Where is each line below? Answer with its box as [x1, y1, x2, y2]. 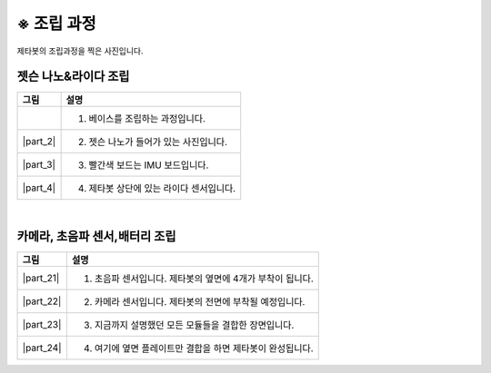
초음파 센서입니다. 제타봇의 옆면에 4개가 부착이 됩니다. [94, 272, 314, 285]
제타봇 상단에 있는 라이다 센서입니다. [88, 182, 236, 195]
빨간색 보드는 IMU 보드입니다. [88, 159, 209, 172]
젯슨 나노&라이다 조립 [16, 69, 130, 84]
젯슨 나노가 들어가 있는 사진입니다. [88, 136, 227, 149]
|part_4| [22, 182, 56, 194]
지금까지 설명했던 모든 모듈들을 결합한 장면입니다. [94, 319, 295, 331]
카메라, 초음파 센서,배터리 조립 [16, 229, 176, 244]
